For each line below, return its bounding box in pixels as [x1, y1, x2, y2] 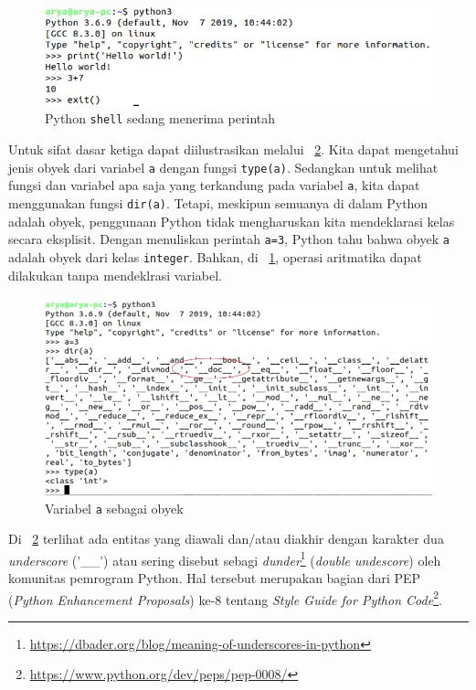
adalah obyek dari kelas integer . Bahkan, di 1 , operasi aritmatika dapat [8, 247, 422, 266]
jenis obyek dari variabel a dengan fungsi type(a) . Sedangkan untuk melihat [8, 157, 439, 176]
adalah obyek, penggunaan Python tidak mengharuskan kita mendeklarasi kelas [8, 211, 455, 230]
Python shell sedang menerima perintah [45, 109, 276, 128]
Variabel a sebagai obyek [45, 498, 184, 517]
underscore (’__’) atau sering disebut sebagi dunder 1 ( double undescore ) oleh [8, 547, 441, 569]
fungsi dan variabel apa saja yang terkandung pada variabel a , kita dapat [8, 175, 420, 195]
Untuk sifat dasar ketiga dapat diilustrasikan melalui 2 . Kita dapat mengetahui [8, 140, 459, 159]
